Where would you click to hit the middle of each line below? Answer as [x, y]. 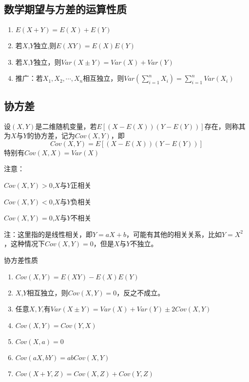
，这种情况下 [24, 244]
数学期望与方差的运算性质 [65, 9]
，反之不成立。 [141, 292]
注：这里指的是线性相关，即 [48, 234]
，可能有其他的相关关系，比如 [174, 234]
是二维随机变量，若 [66, 126]
